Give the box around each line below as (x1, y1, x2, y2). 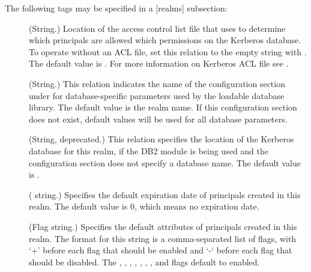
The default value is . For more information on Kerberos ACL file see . (29, 57, 289, 70)
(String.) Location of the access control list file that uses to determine (29, 22, 286, 34)
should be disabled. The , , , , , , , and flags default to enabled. (29, 255, 260, 268)
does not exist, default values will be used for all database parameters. (29, 112, 288, 125)
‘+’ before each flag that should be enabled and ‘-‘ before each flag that (29, 244, 292, 256)
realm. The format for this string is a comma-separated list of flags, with (29, 232, 297, 244)
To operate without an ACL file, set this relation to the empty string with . (29, 45, 307, 58)
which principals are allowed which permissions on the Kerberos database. (29, 34, 301, 46)
